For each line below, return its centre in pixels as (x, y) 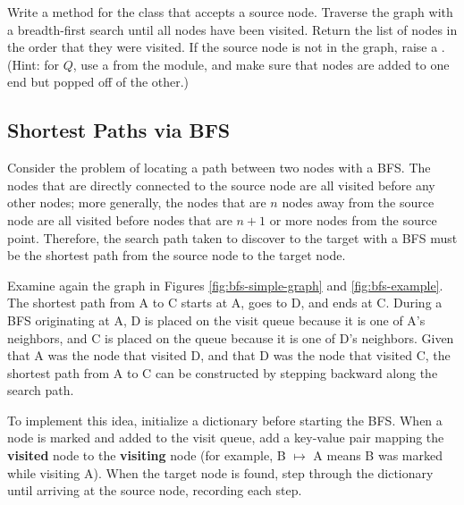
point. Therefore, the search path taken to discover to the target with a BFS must (232, 237)
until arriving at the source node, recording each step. (155, 490)
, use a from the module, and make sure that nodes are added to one (261, 64)
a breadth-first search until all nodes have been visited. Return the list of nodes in (232, 29)
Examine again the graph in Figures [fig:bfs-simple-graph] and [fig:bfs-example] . (225, 285)
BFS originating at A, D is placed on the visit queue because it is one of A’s (216, 320)
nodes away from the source (358, 202)
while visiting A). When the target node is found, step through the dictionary (220, 472)
